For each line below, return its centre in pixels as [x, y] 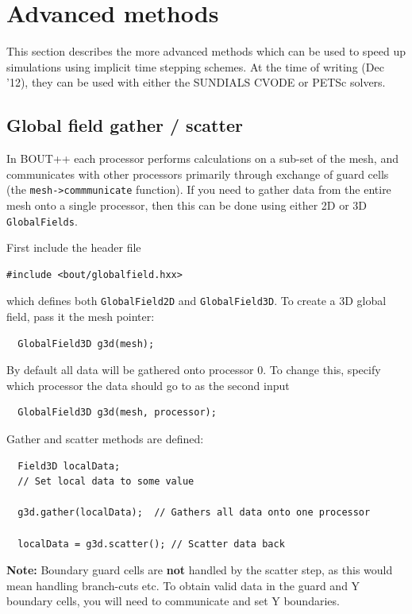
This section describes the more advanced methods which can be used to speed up [206, 51]
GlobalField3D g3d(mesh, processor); [117, 413]
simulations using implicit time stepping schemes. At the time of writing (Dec [195, 66]
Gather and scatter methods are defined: [105, 439]
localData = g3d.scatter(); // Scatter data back [151, 544]
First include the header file [74, 247]
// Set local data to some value [106, 482]
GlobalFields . [42, 220]
